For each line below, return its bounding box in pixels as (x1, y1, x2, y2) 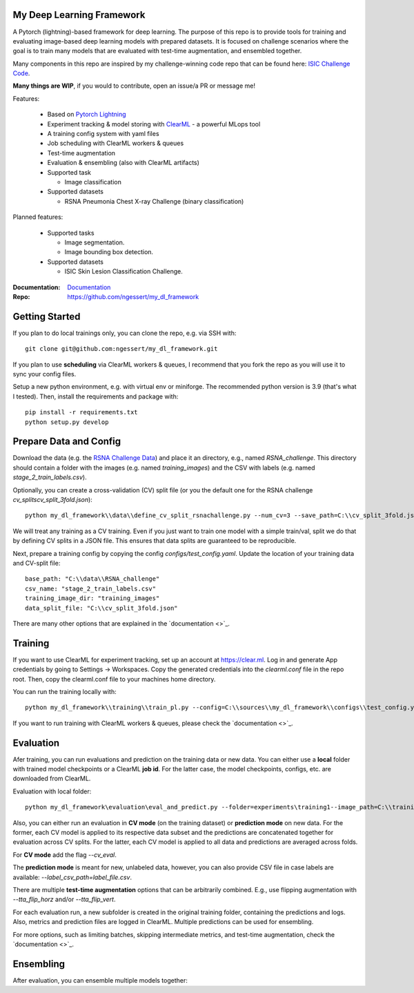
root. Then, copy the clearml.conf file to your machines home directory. (12, 675, 216, 683)
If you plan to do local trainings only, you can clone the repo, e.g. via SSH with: (12, 329, 237, 337)
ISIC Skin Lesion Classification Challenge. (64, 267, 183, 276)
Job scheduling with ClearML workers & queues (47, 139, 184, 148)
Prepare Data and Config (12, 436, 121, 447)
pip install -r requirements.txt (25, 408, 138, 416)
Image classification (64, 177, 122, 186)
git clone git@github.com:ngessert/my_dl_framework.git (25, 345, 218, 353)
